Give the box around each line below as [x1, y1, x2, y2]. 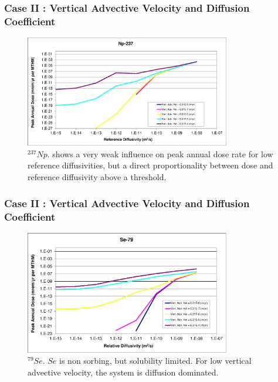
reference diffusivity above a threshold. [28, 171, 167, 183]
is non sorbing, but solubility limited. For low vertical [59, 354, 252, 367]
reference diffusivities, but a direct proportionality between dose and [28, 159, 273, 171]
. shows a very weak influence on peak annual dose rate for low [47, 147, 273, 160]
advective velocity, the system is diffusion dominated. [28, 366, 219, 378]
